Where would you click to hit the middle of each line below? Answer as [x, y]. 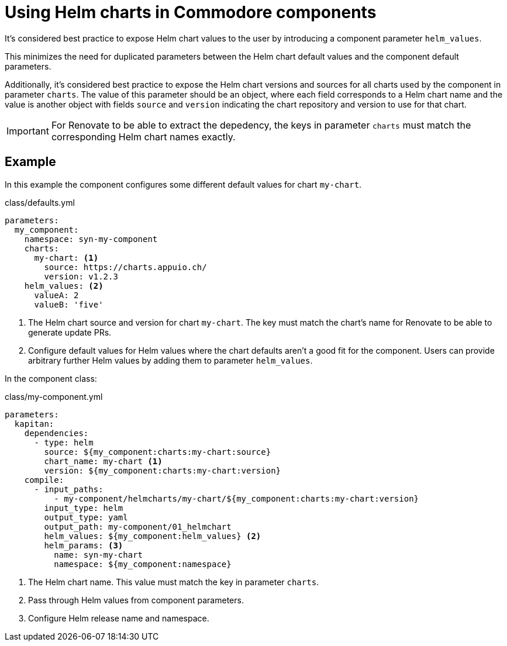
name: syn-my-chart [99, 555]
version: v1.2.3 [81, 276]
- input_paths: [69, 489]
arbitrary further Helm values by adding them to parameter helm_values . [170, 360]
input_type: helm [84, 508]
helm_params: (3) [84, 545]
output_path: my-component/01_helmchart [138, 526]
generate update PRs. [70, 332]
